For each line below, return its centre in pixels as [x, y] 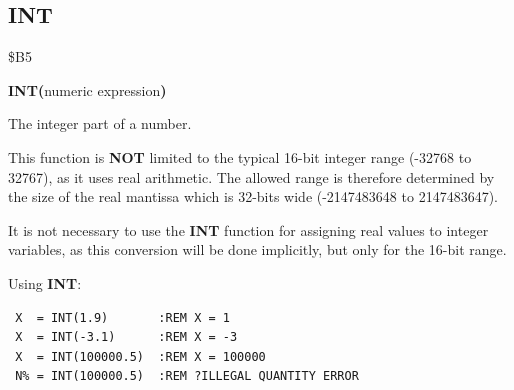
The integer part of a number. [100, 123]
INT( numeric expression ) [87, 89]
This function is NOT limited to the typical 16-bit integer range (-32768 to [240, 156]
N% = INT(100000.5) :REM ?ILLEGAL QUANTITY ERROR [187, 376]
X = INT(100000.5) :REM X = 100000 [140, 356]
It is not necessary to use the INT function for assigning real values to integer [248, 229]
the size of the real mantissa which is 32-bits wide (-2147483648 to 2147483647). [253, 196]
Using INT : [45, 282]
